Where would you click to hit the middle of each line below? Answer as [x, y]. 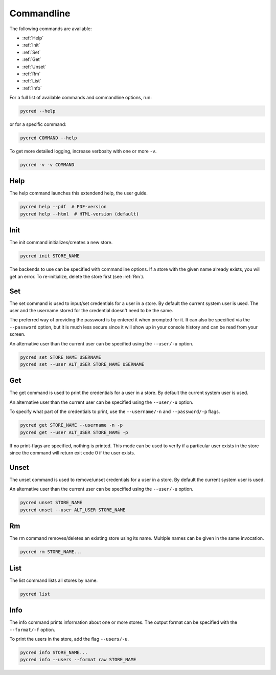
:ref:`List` [32, 81]
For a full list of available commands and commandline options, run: [80, 98]
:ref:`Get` [32, 59]
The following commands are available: [51, 29]
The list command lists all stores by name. [54, 580]
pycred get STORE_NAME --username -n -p [71, 425]
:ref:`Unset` [34, 67]
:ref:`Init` [31, 45]
